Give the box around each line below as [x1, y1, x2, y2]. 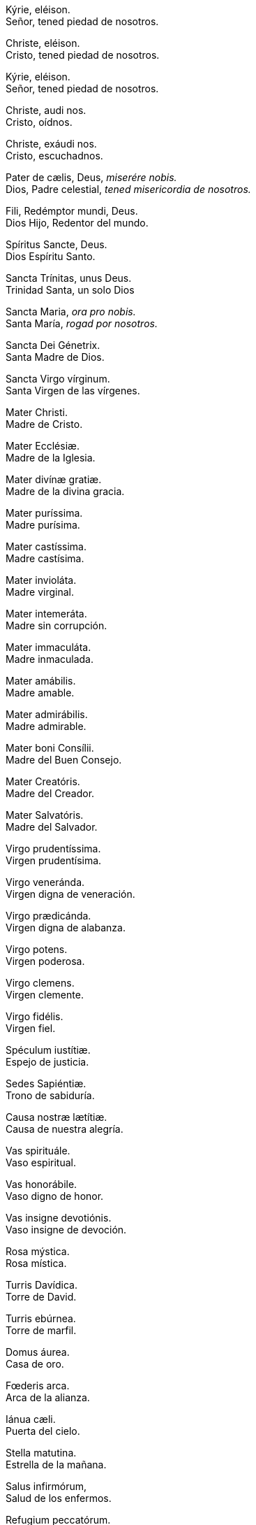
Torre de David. [6, 1291, 77, 1303]
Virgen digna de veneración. [6, 888, 135, 900]
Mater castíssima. [6, 540, 87, 552]
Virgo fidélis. [6, 1010, 63, 1022]
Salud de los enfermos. [6, 1492, 112, 1504]
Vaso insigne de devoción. [6, 1224, 127, 1236]
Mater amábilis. [6, 675, 76, 687]
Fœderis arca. [6, 1380, 70, 1391]
